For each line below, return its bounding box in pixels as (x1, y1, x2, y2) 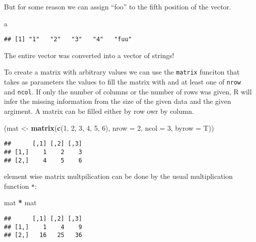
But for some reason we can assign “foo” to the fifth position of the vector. (4, 1, 231, 11)
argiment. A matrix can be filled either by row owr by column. (4, 106, 194, 116)
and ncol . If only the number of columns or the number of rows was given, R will (4, 86, 252, 96)
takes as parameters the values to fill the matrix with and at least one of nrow (4, 77, 241, 87)
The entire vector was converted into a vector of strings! (4, 50, 174, 60)
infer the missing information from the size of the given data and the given (4, 96, 231, 106)
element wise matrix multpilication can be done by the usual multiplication (4, 171, 233, 181)
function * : (4, 180, 37, 191)
